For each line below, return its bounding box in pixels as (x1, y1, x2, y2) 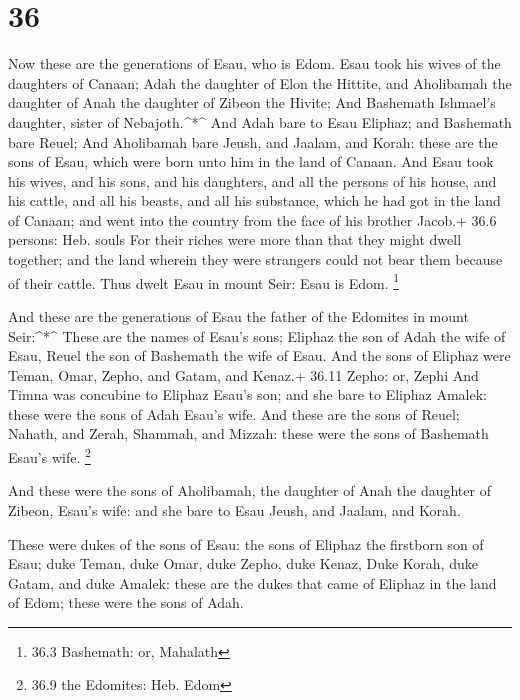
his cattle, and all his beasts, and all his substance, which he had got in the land (8, 190, 501, 211)
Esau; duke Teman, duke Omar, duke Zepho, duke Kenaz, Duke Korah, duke (8, 553, 478, 574)
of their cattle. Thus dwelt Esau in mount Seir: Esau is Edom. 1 (8, 269, 400, 293)
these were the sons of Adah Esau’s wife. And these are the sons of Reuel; (8, 403, 460, 424)
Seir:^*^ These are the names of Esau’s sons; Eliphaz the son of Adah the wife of (8, 325, 506, 346)
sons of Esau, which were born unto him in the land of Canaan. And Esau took (8, 151, 494, 172)
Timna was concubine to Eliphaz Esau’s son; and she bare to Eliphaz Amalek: (8, 384, 487, 405)
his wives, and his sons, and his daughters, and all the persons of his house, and (8, 170, 497, 191)
